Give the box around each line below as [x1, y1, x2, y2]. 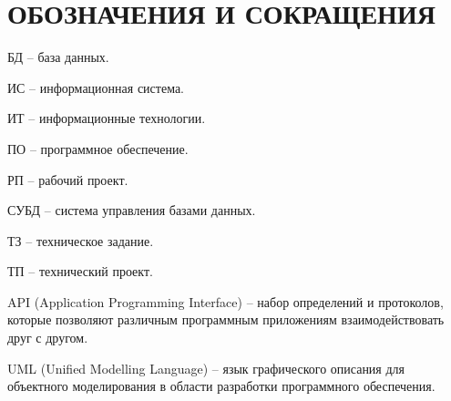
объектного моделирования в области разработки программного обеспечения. [7, 376, 436, 396]
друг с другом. [7, 328, 88, 347]
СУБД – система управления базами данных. [7, 200, 256, 220]
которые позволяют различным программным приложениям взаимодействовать [7, 310, 445, 329]
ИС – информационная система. [7, 77, 184, 97]
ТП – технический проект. [7, 262, 153, 281]
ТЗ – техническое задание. [7, 231, 154, 250]
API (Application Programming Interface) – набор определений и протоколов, [7, 292, 444, 311]
